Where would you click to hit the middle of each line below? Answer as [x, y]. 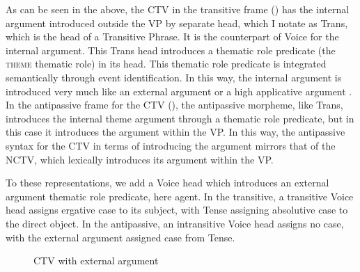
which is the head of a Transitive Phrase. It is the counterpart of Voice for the [172, 37]
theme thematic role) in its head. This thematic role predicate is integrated [166, 64]
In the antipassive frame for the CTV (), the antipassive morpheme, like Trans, [174, 105]
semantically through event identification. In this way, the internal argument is [174, 77]
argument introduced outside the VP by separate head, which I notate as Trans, [177, 23]
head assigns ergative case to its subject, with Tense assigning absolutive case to [177, 210]
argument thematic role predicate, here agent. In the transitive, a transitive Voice [180, 196]
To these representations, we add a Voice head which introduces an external [167, 183]
